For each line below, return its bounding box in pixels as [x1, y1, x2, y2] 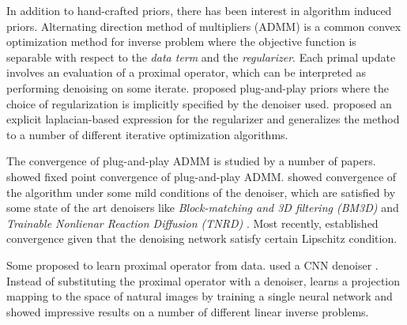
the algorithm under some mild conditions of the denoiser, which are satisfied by [6, 183, 396, 200]
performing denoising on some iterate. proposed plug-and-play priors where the [6, 79, 390, 96]
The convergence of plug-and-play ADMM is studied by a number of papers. [6, 153, 376, 169]
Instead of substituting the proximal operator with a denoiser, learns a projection [6, 272, 401, 289]
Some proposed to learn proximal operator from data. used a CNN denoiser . [6, 256, 379, 273]
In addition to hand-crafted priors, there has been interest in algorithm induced [6, 2, 392, 18]
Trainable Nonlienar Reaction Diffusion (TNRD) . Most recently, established [6, 214, 379, 231]
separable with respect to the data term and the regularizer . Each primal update [6, 48, 396, 65]
